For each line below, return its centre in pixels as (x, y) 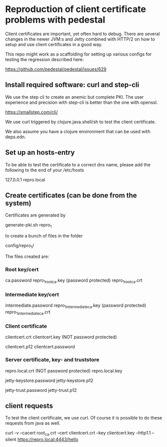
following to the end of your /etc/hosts (44, 170)
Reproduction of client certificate (76, 9)
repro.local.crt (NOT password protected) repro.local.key (64, 371)
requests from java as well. (33, 423)
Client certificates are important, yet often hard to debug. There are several (82, 34)
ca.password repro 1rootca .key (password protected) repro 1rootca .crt (74, 281)
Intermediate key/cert (32, 294)
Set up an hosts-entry (40, 153)
